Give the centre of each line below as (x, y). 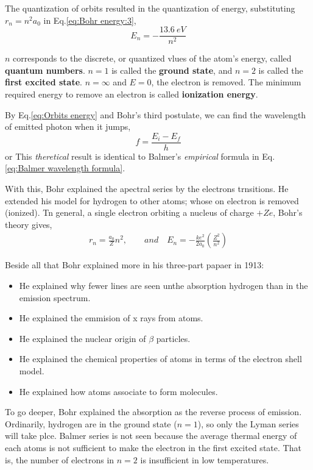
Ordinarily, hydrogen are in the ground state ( (91, 423)
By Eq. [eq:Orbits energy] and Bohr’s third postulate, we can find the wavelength (156, 114)
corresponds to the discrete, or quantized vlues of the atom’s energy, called (152, 58)
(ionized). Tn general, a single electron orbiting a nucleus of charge (129, 212)
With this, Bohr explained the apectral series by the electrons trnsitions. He (147, 189)
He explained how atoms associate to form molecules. (118, 391)
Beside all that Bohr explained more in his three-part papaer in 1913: (135, 265)
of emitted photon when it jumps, (68, 126)
